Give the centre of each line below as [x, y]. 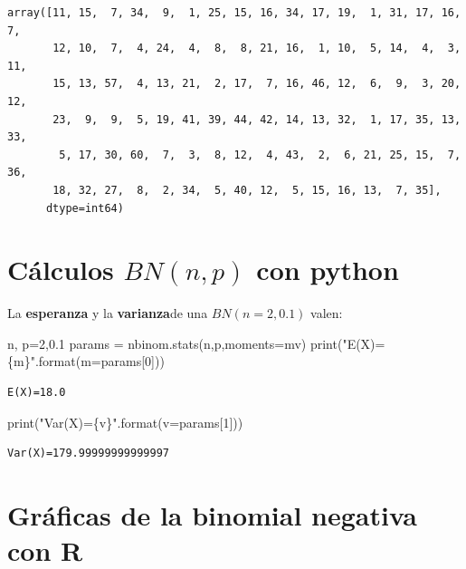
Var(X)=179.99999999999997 [88, 453]
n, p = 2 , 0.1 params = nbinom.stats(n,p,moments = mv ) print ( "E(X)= [196, 343]
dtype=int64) [85, 208]
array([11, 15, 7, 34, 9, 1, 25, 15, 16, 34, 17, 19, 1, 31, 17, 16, [234, 13]
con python [328, 270]
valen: [327, 313]
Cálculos [61, 270]
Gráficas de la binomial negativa [212, 515]
